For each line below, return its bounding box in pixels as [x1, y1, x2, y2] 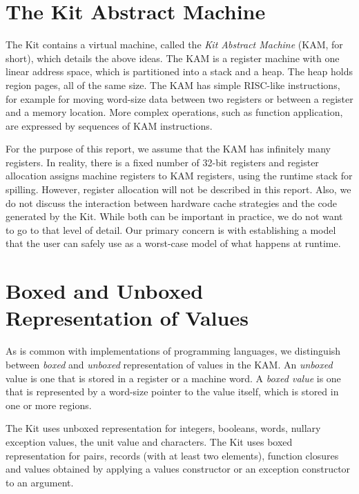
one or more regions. [6, 397, 92, 412]
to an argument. [6, 475, 74, 489]
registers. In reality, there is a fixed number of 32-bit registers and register [6, 155, 319, 169]
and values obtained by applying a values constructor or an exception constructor [6, 462, 351, 476]
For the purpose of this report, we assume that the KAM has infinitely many [6, 141, 331, 156]
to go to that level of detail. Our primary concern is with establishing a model [6, 222, 336, 237]
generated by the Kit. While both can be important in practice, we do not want [6, 209, 343, 224]
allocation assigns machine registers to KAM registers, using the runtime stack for [6, 168, 353, 183]
